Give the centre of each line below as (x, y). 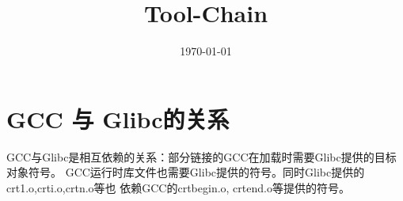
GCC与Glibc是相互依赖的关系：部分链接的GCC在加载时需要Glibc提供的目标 (201, 156)
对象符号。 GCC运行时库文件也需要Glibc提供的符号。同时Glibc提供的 (186, 172)
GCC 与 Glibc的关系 (118, 118)
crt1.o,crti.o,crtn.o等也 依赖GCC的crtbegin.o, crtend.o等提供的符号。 (178, 187)
